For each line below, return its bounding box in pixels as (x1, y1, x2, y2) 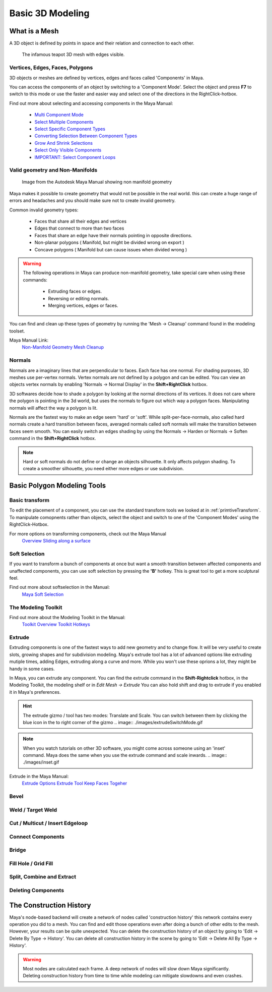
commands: (23, 277, 48, 283)
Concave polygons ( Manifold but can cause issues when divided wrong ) (34, 246, 187, 252)
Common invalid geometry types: (9, 207, 79, 213)
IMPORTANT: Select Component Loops (34, 154, 116, 160)
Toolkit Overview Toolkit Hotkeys (22, 621, 90, 628)
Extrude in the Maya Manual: (9, 773, 69, 779)
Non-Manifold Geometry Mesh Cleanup (22, 344, 104, 350)
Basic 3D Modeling (9, 8, 90, 19)
